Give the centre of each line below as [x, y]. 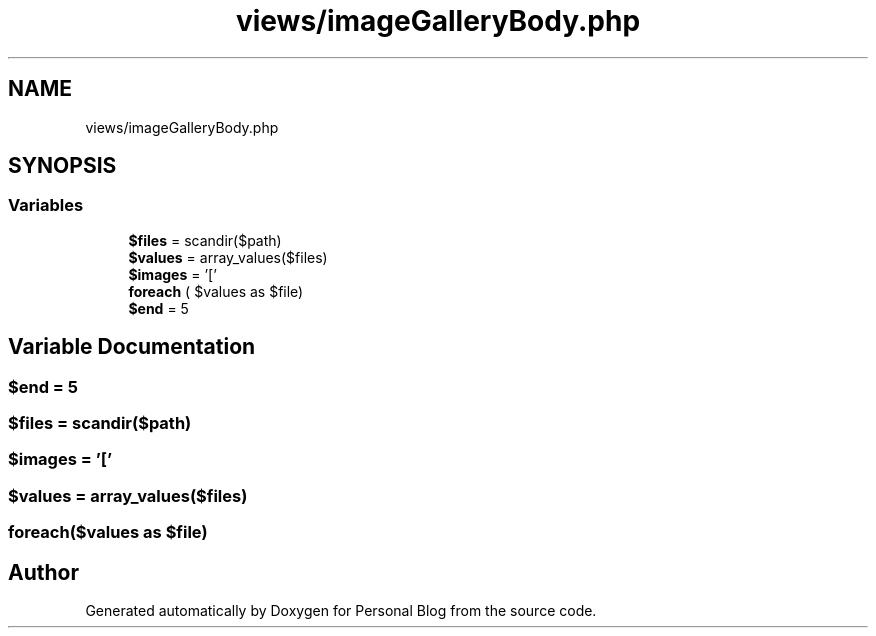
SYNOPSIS [62, 166]
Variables [46, 205]
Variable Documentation [132, 347]
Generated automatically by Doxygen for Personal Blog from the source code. [341, 610]
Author [43, 572]
